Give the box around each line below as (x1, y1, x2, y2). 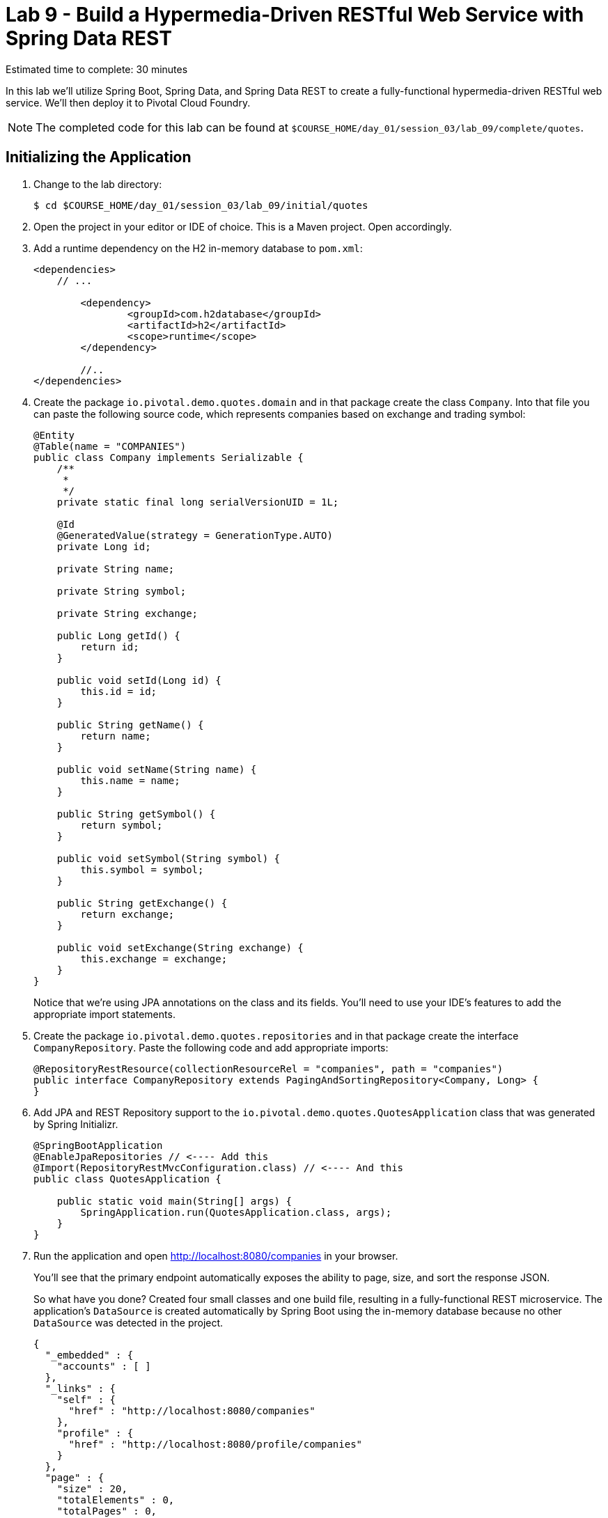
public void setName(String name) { (56, 763, 257, 775)
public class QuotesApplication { (33, 1173, 221, 1184)
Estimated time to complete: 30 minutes (6, 63, 188, 75)
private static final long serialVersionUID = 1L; (56, 496, 339, 508)
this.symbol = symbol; (80, 863, 204, 875)
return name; (80, 730, 151, 742)
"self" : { (56, 1393, 116, 1405)
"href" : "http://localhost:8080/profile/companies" (68, 1438, 363, 1450)
